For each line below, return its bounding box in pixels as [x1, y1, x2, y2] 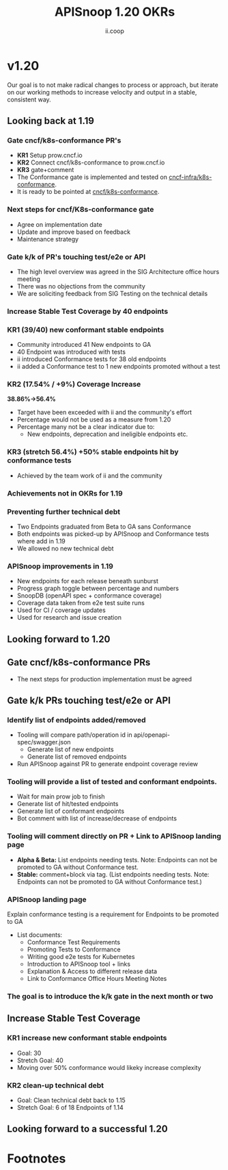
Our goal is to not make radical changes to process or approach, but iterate [7, 80, 218, 89]
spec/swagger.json [16, 738, 71, 746]
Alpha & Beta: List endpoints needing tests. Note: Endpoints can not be [16, 855, 218, 864]
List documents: [16, 931, 63, 939]
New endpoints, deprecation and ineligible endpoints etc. [27, 430, 188, 439]
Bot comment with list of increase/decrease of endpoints [16, 814, 177, 822]
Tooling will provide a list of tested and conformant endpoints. [7, 777, 217, 787]
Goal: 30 [16, 1049, 42, 1057]
